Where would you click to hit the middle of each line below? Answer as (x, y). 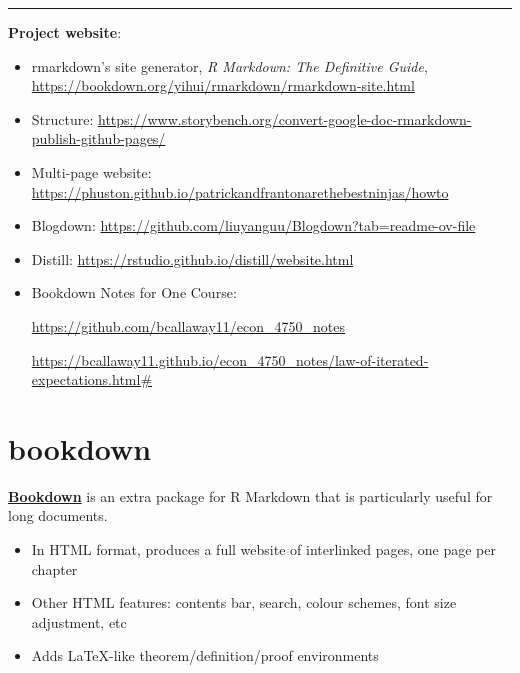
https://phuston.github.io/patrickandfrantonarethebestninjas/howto (240, 191)
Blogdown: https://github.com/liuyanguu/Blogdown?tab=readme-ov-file (253, 225)
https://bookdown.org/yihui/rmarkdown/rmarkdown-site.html (223, 85)
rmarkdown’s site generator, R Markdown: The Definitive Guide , (229, 65)
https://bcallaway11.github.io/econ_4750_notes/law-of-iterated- (230, 359)
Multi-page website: (91, 171)
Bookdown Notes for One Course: (134, 292)
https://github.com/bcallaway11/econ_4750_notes (188, 325)
